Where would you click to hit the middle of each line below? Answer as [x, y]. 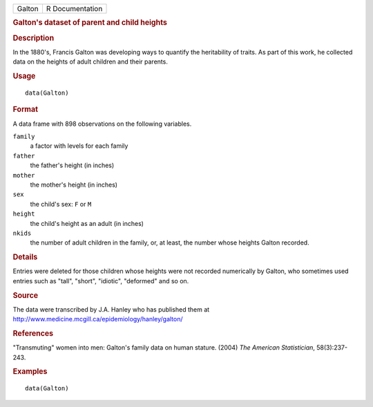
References [33, 333]
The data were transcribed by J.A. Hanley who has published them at [111, 309]
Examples [30, 372]
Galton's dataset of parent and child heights [90, 23]
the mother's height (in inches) [74, 184]
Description [34, 38]
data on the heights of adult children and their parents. [90, 61]
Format [25, 109]
